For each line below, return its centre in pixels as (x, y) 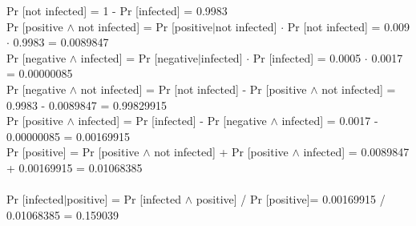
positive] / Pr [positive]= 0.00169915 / (291, 199)
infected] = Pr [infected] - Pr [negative (172, 121)
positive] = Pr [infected (124, 199)
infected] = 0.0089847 (356, 152)
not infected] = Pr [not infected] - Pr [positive (194, 89)
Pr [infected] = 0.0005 (307, 57)
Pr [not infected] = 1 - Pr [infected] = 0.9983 (117, 10)
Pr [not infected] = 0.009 (349, 26)
